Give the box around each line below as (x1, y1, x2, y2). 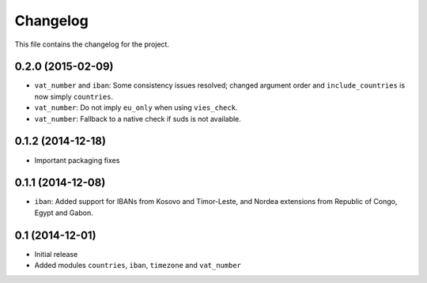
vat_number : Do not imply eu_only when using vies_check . (34, 103, 238, 112)
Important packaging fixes (34, 155, 120, 165)
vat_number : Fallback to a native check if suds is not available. (34, 114, 241, 123)
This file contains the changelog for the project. (14, 40, 170, 49)
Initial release (34, 249, 78, 258)
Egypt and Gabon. (34, 208, 94, 217)
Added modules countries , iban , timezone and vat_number (34, 261, 241, 270)
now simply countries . (34, 92, 114, 101)
